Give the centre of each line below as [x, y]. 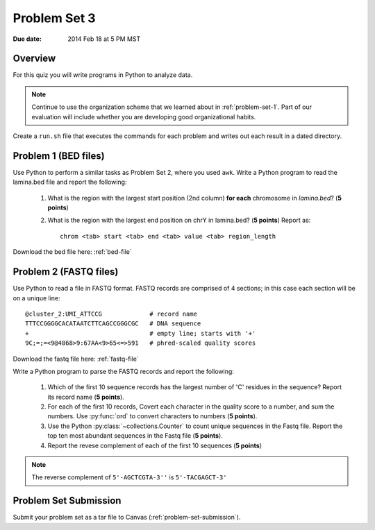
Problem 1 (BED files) [59, 156]
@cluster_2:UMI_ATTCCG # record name [111, 314]
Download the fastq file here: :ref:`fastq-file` [76, 359]
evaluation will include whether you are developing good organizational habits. [144, 117]
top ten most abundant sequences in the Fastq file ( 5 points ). [135, 436]
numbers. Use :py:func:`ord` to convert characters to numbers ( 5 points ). [152, 416]
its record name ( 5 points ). [86, 397]
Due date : [27, 39]
